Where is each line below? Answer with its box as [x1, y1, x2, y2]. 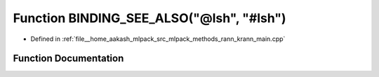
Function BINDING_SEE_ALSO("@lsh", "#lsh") [13, 10, 287, 26]
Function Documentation [13, 53, 124, 65]
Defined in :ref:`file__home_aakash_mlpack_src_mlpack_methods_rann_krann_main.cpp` [30, 35, 286, 43]
